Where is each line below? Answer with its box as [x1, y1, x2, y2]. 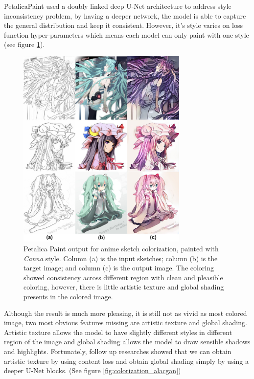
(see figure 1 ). [4, 39, 45, 49]
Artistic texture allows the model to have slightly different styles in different [4, 327, 232, 337]
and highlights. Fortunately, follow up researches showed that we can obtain [4, 346, 231, 357]
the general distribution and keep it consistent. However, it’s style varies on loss [4, 20, 243, 30]
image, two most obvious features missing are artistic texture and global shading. [4, 317, 247, 328]
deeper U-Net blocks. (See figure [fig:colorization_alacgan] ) [4, 365, 181, 376]
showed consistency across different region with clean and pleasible [23, 272, 223, 282]
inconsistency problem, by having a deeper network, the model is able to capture [4, 10, 246, 21]
